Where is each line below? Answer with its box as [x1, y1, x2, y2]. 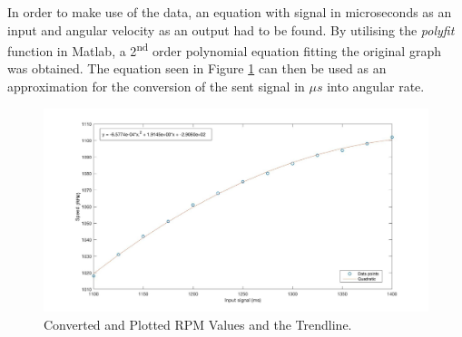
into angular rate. [327, 77, 425, 96]
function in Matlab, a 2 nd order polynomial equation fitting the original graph [7, 39, 441, 60]
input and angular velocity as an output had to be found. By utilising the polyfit [7, 20, 455, 39]
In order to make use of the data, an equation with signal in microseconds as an [7, 3, 452, 21]
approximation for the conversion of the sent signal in [7, 77, 305, 96]
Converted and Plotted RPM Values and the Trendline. [44, 315, 352, 334]
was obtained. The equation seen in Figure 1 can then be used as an [7, 59, 387, 78]
